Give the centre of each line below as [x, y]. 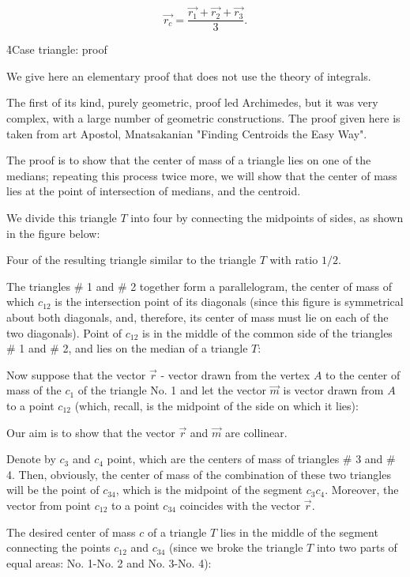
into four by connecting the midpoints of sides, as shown [267, 218]
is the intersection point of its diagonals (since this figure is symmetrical [229, 302]
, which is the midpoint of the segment [209, 490]
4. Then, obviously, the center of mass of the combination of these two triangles [199, 474]
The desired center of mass [71, 532]
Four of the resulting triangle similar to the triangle [131, 260]
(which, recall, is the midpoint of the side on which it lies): [216, 405]
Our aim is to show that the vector [91, 432]
